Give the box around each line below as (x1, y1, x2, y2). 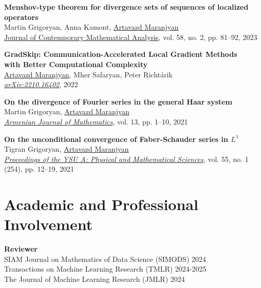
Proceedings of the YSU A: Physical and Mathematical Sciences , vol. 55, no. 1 (4, 153, 249, 164)
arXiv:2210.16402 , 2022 (4, 79, 78, 90)
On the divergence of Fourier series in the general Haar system (4, 96, 232, 107)
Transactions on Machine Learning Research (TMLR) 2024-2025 (4, 263, 207, 274)
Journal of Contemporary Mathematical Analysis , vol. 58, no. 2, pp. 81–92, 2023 (4, 31, 257, 42)
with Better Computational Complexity (4, 58, 147, 69)
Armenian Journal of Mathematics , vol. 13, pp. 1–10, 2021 (4, 116, 188, 127)
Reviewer (4, 243, 38, 254)
